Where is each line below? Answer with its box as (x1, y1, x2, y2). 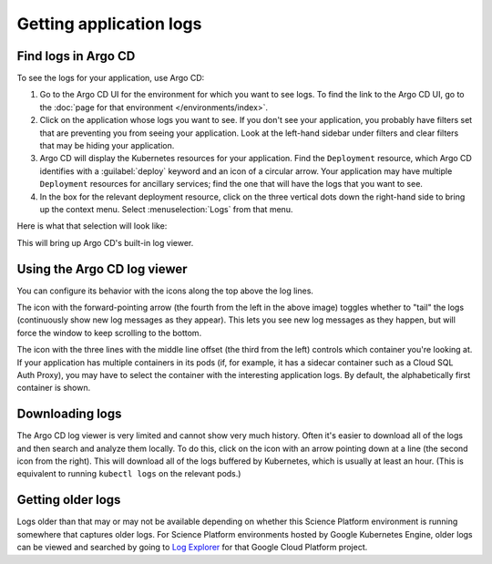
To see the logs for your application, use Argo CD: (16, 73, 205, 84)
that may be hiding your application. (39, 140, 175, 151)
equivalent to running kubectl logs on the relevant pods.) (16, 468, 241, 479)
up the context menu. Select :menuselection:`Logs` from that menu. (39, 203, 293, 214)
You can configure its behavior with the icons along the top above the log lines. (16, 285, 314, 296)
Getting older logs (16, 492, 121, 508)
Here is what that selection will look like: (16, 220, 168, 231)
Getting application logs (16, 14, 202, 34)
